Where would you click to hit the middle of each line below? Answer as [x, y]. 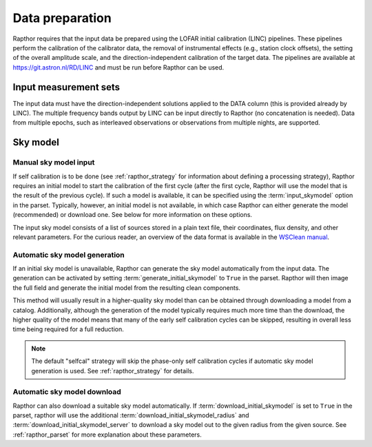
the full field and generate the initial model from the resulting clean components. [127, 288]
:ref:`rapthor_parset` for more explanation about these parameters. [107, 435]
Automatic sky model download [67, 392]
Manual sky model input [54, 163]
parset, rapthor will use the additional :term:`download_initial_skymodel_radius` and [131, 415]
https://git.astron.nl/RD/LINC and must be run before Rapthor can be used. [118, 67]
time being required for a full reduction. [68, 329]
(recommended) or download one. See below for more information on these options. [133, 215]
